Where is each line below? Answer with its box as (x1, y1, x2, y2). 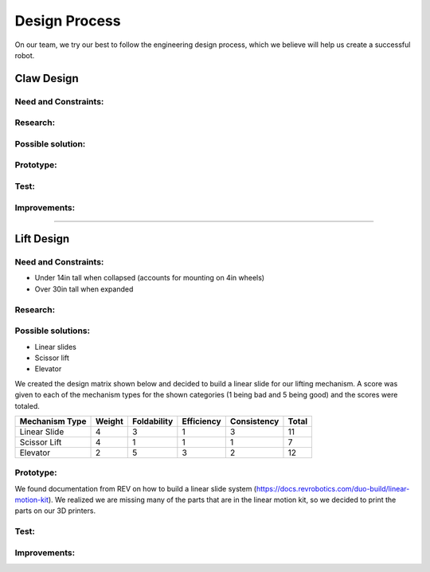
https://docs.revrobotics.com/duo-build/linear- (256, 484, 410, 493)
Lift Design (14, 232, 70, 246)
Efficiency (182, 415, 222, 426)
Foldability (131, 415, 174, 426)
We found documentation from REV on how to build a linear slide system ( (14, 484, 257, 493)
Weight (95, 415, 123, 426)
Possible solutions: (14, 325, 91, 336)
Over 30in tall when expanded (34, 284, 134, 294)
